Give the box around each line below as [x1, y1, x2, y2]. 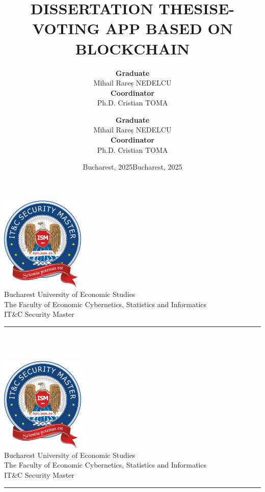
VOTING [32, 18, 100, 39]
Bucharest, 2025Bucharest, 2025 [83, 161, 182, 172]
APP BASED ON [105, 18, 233, 39]
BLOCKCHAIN [75, 38, 190, 59]
